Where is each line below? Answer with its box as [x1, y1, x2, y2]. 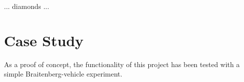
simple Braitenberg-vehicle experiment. [4, 69, 122, 79]
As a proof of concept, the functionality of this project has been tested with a [4, 59, 240, 69]
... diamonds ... [4, 1, 50, 11]
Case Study [4, 30, 84, 50]
